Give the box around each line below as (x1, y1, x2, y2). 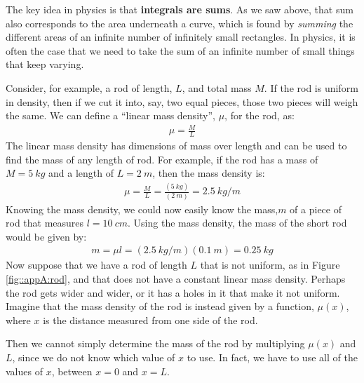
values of (6, 363, 43, 378)
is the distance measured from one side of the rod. (43, 312, 258, 327)
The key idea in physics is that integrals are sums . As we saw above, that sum (6, 2, 353, 16)
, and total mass (182, 80, 252, 95)
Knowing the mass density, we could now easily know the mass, (6, 201, 278, 216)
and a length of (48, 166, 114, 180)
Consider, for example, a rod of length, (6, 80, 173, 95)
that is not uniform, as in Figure (200, 257, 340, 272)
